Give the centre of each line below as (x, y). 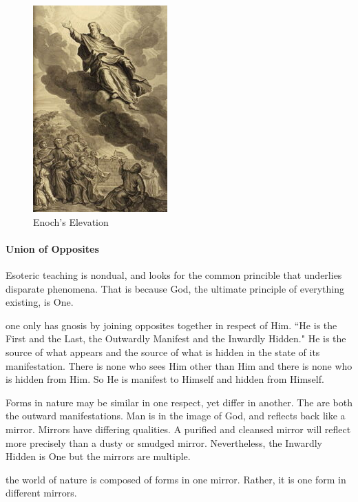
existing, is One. (40, 302)
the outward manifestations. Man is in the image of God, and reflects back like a (176, 416)
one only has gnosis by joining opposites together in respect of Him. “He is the (171, 325)
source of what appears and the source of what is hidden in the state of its (163, 352)
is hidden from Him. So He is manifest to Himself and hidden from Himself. (165, 379)
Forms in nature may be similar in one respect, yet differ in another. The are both (179, 402)
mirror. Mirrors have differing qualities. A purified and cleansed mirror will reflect (178, 429)
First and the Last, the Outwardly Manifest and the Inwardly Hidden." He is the (176, 338)
